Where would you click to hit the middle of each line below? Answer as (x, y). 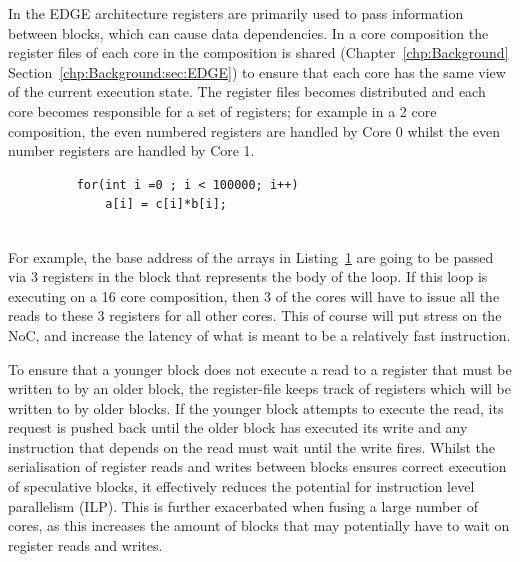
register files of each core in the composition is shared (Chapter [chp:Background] (258, 52)
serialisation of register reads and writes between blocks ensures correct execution (257, 466)
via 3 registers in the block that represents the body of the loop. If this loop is (248, 276)
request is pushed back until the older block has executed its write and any (238, 427)
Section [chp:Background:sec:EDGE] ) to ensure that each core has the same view (257, 71)
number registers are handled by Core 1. (131, 150)
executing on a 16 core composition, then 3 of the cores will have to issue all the (254, 295)
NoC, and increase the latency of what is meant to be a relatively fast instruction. (259, 334)
